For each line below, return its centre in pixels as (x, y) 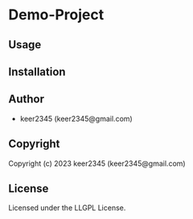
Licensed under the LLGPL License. (67, 208)
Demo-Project (56, 15)
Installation (37, 71)
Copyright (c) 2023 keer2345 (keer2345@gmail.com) (97, 163)
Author (26, 99)
